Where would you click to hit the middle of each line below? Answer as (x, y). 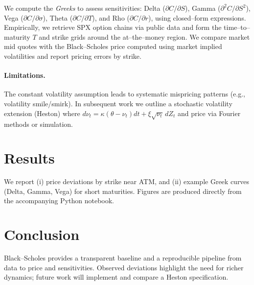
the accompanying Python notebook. (59, 201)
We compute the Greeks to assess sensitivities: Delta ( (85, 8)
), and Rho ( (111, 17)
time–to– (237, 27)
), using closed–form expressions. (197, 17)
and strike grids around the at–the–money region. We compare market (144, 36)
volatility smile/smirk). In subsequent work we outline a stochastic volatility (118, 103)
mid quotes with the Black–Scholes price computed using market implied (113, 46)
